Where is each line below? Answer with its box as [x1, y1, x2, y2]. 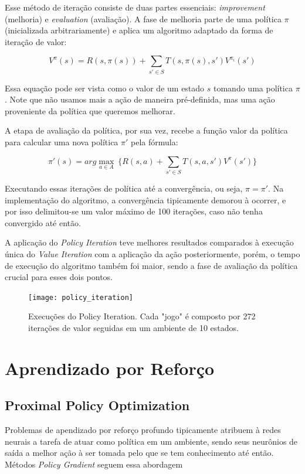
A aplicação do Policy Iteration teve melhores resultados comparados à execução [5, 236, 294, 248]
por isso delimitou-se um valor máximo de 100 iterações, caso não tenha [5, 205, 263, 217]
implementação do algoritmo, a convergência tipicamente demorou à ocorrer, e [5, 193, 286, 206]
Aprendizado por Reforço [5, 356, 215, 380]
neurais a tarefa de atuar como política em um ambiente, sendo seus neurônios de [5, 435, 298, 447]
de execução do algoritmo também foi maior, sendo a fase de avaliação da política [5, 259, 298, 271]
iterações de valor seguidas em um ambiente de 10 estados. [28, 322, 239, 333]
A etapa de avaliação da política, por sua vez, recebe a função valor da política [5, 124, 288, 137]
